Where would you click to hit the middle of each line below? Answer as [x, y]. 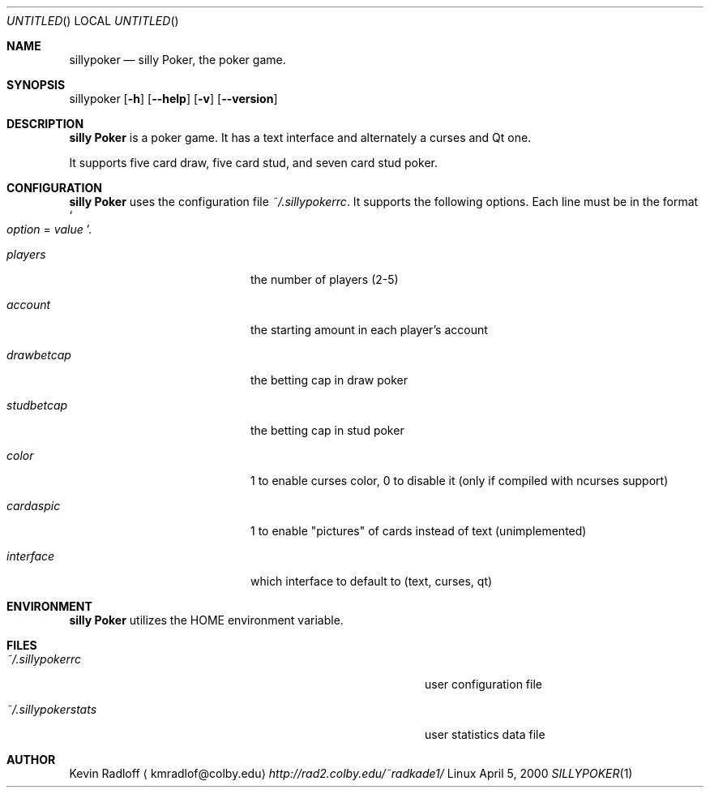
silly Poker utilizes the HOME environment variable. [206, 620]
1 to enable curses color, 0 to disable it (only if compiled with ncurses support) [460, 481]
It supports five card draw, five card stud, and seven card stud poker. [253, 163]
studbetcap [37, 405]
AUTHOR [31, 760]
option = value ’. [49, 229]
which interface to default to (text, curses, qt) [372, 581]
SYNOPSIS [36, 85]
